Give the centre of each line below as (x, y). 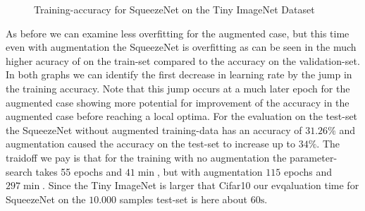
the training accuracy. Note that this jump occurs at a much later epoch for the (178, 88)
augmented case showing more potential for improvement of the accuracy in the (178, 102)
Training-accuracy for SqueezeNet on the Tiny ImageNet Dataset (174, 9)
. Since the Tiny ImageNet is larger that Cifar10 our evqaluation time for (201, 185)
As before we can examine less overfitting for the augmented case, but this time (178, 33)
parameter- (314, 157)
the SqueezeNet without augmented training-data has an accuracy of (154, 129)
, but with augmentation (210, 171)
